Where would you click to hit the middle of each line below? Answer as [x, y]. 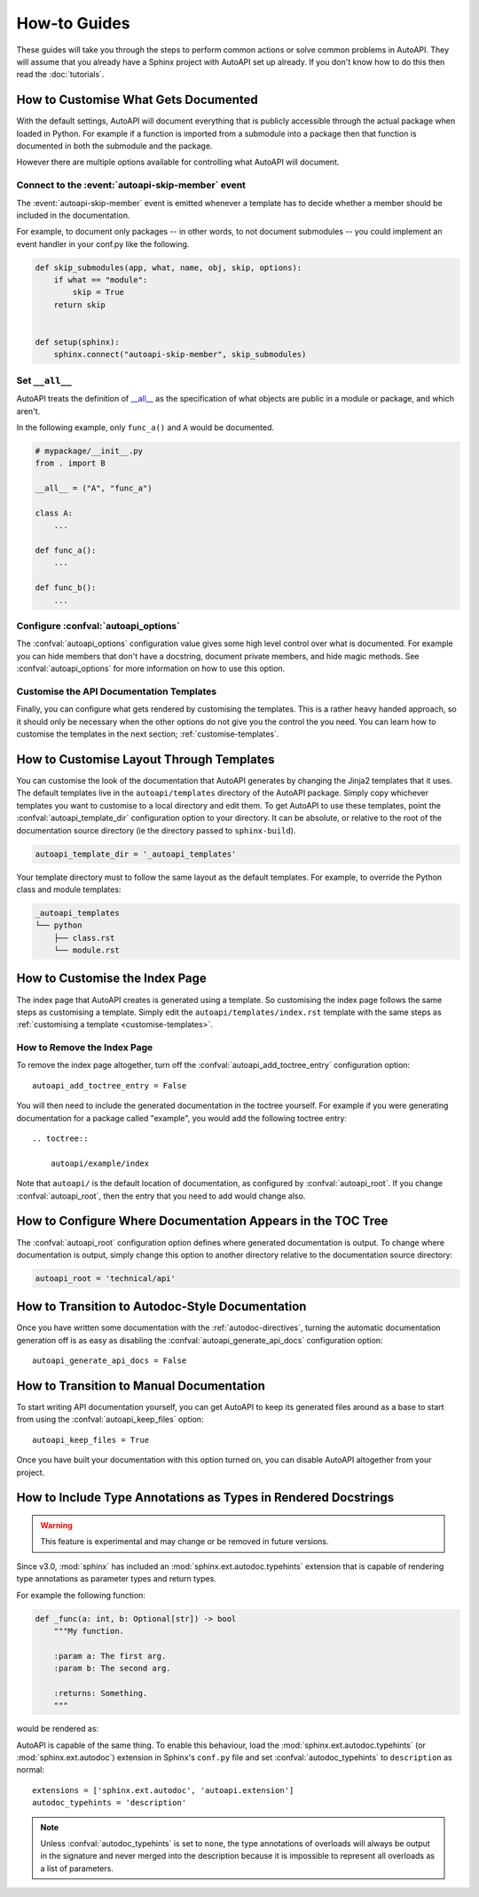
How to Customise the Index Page [112, 979]
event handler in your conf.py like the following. [103, 243]
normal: [30, 1770]
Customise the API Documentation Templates [117, 691]
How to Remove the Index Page [85, 1048]
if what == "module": [101, 280]
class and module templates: [69, 889]
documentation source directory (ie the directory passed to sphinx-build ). [156, 830]
